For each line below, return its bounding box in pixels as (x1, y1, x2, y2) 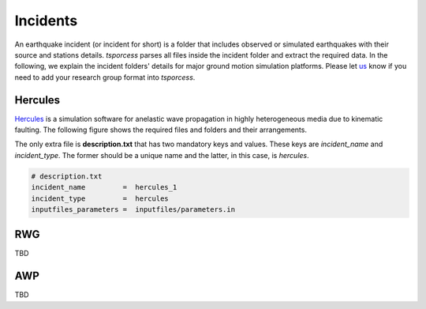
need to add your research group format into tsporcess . (14, 72, 196, 82)
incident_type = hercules (31, 194, 169, 203)
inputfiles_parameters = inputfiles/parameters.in (31, 205, 236, 213)
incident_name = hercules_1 (31, 183, 177, 192)
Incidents (14, 12, 78, 29)
